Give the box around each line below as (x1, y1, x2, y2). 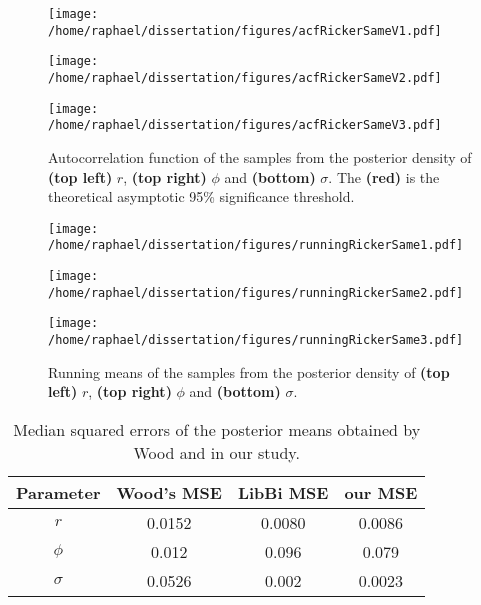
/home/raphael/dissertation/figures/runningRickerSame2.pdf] (48, 285, 464, 300)
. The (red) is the (328, 166, 440, 187)
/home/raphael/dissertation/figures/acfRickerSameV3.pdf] (48, 118, 442, 133)
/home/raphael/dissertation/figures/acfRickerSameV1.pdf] (48, 23, 442, 38)
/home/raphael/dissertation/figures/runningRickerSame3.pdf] (48, 333, 464, 347)
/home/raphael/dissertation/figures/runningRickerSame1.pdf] (48, 238, 464, 253)
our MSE (344, 480, 418, 504)
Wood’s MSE (116, 480, 222, 504)
